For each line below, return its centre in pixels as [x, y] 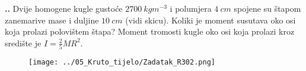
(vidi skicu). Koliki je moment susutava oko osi [211, 20]
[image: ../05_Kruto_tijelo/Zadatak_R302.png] [122, 62]
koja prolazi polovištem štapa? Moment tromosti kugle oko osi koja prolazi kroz [150, 31]
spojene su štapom [267, 8]
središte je [23, 43]
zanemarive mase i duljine [52, 20]
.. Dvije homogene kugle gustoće [64, 8]
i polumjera [191, 8]
